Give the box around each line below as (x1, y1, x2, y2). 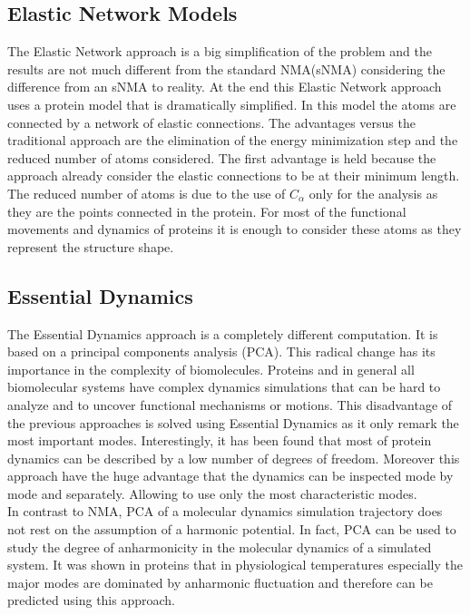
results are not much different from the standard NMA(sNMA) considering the (7, 59, 446, 78)
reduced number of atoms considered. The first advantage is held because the (7, 148, 436, 167)
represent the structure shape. (7, 237, 174, 256)
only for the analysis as (308, 183, 438, 202)
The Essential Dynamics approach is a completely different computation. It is (7, 324, 438, 343)
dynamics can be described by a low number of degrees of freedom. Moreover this (7, 448, 460, 467)
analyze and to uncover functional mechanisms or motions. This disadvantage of (7, 395, 453, 414)
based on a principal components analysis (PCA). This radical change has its (7, 342, 436, 361)
